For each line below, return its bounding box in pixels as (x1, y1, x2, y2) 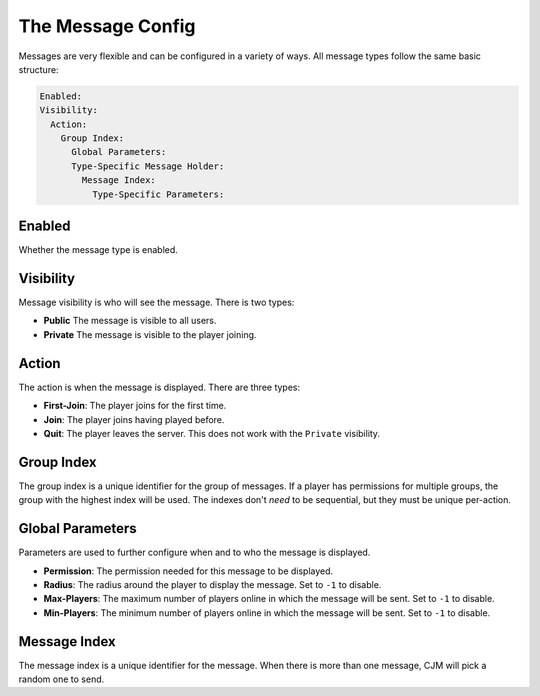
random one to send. (18, 673, 105, 685)
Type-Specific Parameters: (91, 188, 225, 200)
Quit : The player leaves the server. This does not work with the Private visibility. (43, 427, 380, 439)
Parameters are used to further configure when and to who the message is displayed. (18, 546, 371, 559)
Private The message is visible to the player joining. (43, 328, 257, 340)
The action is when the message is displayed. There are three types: (18, 381, 301, 393)
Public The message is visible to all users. (43, 315, 217, 327)
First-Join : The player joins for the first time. (43, 400, 227, 412)
